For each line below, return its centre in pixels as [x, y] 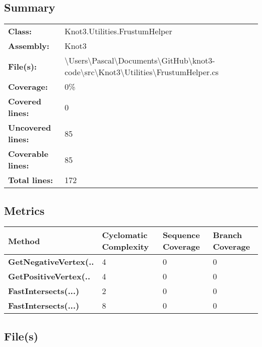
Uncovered [30, 128]
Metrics [24, 210]
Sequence [181, 235]
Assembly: [29, 46]
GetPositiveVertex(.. [49, 276]
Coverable [28, 154]
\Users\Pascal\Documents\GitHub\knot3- [140, 61]
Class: [20, 31]
